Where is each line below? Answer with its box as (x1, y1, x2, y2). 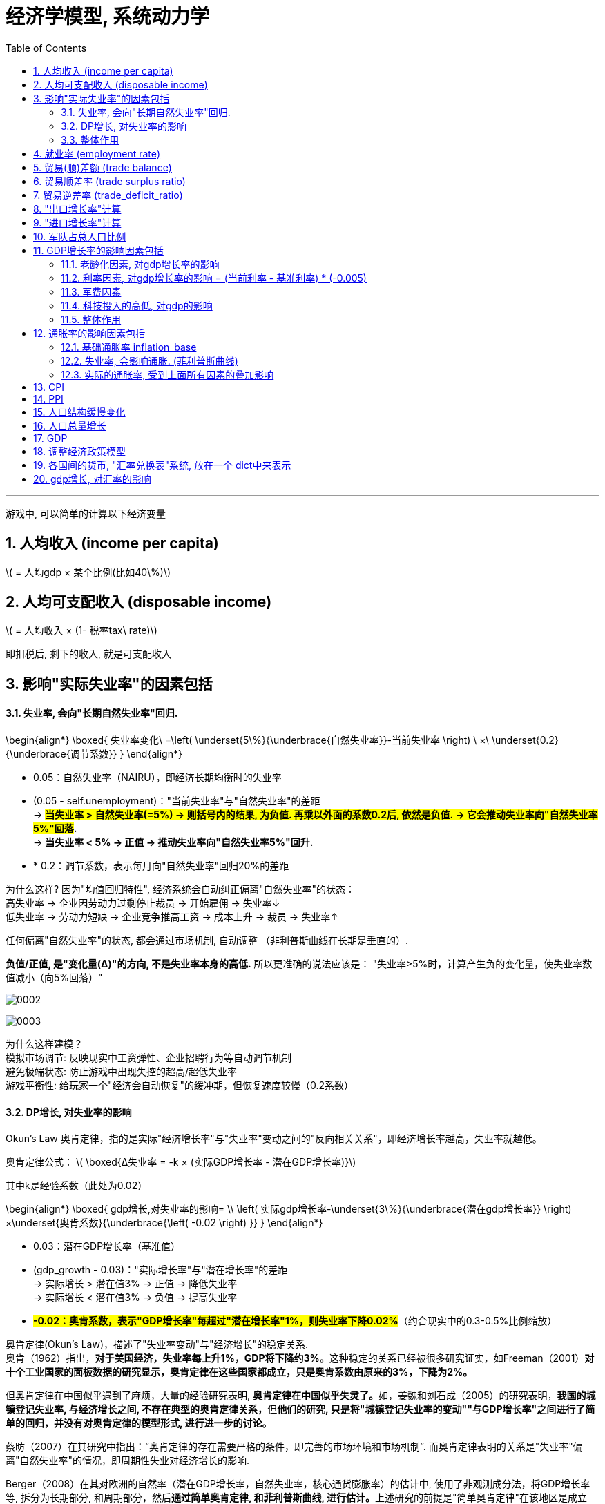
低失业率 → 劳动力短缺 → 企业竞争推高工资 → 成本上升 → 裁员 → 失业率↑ (6, 911, 338, 923)
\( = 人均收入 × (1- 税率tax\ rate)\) (6, 624, 157, 637)
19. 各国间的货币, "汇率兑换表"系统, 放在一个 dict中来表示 (33, 459, 291, 471)
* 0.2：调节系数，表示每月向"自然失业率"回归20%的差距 (33, 860, 289, 872)
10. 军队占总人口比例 (33, 230, 126, 242)
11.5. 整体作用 (61, 313, 122, 325)
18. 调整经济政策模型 (33, 445, 126, 457)
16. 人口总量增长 (33, 419, 106, 432)
